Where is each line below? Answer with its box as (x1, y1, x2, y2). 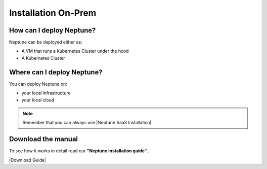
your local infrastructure (21, 90, 71, 96)
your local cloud (21, 97, 54, 103)
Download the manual (9, 135, 78, 143)
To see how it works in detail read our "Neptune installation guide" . (9, 148, 148, 154)
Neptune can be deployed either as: (9, 39, 83, 45)
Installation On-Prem (9, 7, 96, 18)
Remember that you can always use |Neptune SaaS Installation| (22, 120, 152, 126)
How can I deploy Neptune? (9, 26, 96, 34)
